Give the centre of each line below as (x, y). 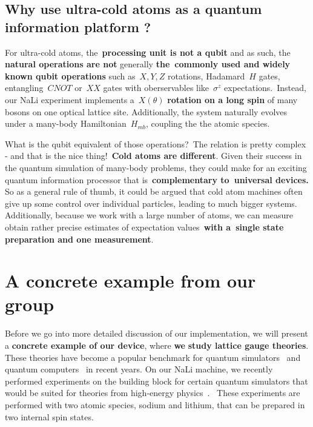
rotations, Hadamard (206, 76)
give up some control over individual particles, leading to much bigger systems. (151, 203)
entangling (24, 88)
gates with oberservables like (156, 88)
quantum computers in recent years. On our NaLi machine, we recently (139, 369)
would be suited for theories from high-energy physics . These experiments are (153, 393)
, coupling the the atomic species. (208, 123)
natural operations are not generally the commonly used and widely (148, 64)
